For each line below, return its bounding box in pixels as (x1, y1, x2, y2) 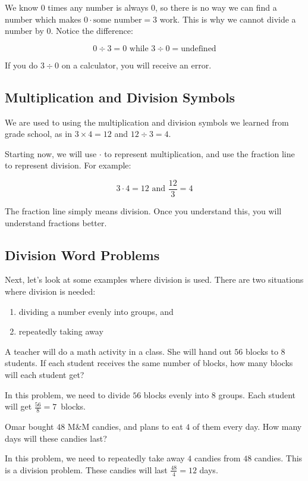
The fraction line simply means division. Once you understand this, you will (5, 205, 282, 217)
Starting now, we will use (5, 147, 97, 160)
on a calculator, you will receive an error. (61, 58, 212, 71)
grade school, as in (5, 127, 72, 140)
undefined (181, 44, 216, 53)
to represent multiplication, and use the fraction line (104, 147, 295, 160)
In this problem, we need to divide (5, 388, 130, 401)
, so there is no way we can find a (155, 1, 277, 13)
